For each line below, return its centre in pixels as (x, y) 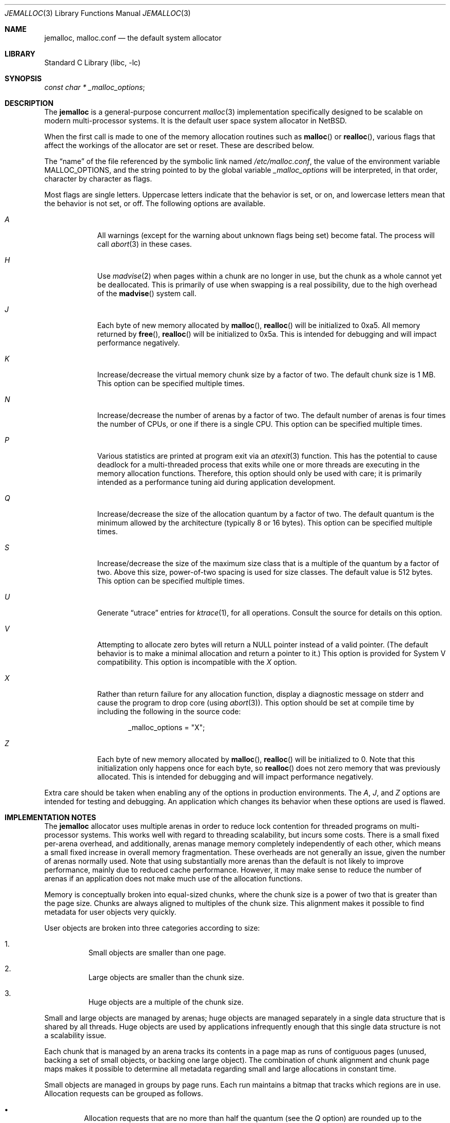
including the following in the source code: (169, 711)
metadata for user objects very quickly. (110, 912)
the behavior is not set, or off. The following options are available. (155, 203)
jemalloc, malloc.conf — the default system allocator (133, 38)
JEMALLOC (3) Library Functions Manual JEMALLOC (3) (98, 13)
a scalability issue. (75, 1035)
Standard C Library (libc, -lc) (92, 62)
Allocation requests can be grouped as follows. (124, 1093)
